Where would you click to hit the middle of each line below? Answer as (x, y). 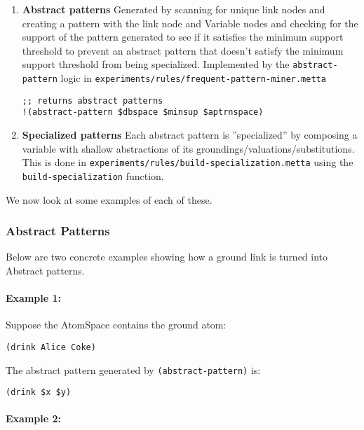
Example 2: (33, 418)
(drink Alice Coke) (51, 347)
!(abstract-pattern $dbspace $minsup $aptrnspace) (143, 112)
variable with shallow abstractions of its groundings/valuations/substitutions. (188, 148)
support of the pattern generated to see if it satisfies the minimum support (183, 37)
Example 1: (33, 298)
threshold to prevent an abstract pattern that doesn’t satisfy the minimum (183, 50)
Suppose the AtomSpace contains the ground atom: (116, 325)
